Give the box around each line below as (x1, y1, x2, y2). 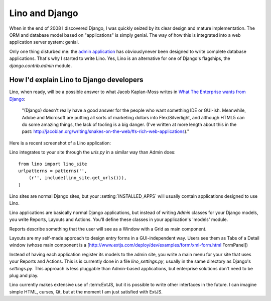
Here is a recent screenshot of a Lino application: (9, 140, 111, 146)
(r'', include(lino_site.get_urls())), (28, 175, 127, 181)
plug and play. (9, 272, 39, 278)
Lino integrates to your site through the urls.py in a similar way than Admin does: (9, 149, 176, 156)
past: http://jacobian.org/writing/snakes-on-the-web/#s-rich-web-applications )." (22, 128, 189, 134)
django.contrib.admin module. (9, 62, 72, 68)
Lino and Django (9, 8, 78, 19)
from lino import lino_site (18, 161, 87, 167)
